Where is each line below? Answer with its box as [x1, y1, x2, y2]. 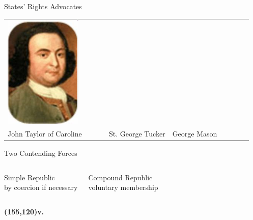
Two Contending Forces [4, 148, 77, 158]
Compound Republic [88, 172, 153, 182]
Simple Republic [4, 172, 55, 182]
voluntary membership [88, 182, 158, 193]
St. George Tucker [109, 128, 165, 139]
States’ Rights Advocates [4, 1, 82, 11]
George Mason [172, 128, 217, 139]
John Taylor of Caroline [8, 128, 82, 139]
